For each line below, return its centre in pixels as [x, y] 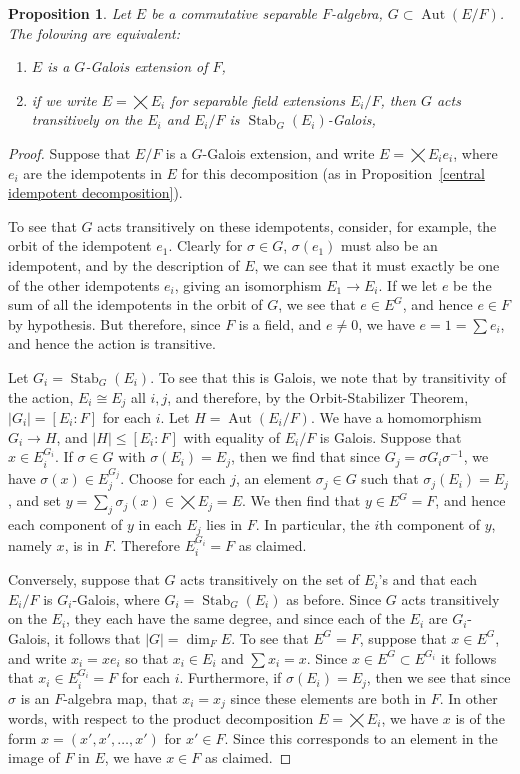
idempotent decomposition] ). [95, 192]
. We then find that [301, 500]
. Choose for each [173, 478]
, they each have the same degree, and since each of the [235, 618]
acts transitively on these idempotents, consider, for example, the [297, 225]
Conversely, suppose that [84, 579]
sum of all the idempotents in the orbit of [135, 304]
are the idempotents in [92, 172]
